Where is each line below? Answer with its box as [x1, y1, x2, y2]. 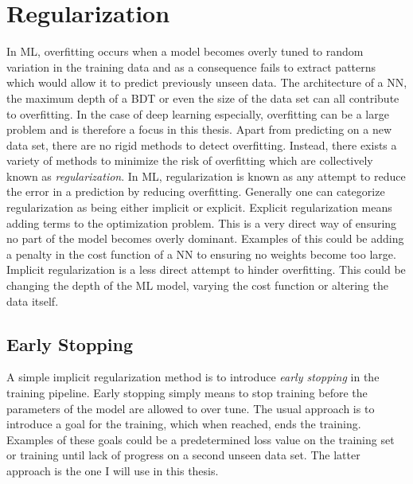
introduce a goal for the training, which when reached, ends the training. [6, 416, 361, 432]
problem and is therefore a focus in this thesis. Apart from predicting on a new [6, 121, 392, 138]
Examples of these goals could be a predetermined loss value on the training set [6, 431, 395, 447]
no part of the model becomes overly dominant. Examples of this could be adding [6, 230, 404, 247]
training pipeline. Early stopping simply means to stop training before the [6, 384, 368, 401]
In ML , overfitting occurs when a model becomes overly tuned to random [6, 43, 364, 60]
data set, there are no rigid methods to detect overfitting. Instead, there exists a [6, 136, 397, 153]
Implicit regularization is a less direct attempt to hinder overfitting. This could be [6, 261, 406, 278]
